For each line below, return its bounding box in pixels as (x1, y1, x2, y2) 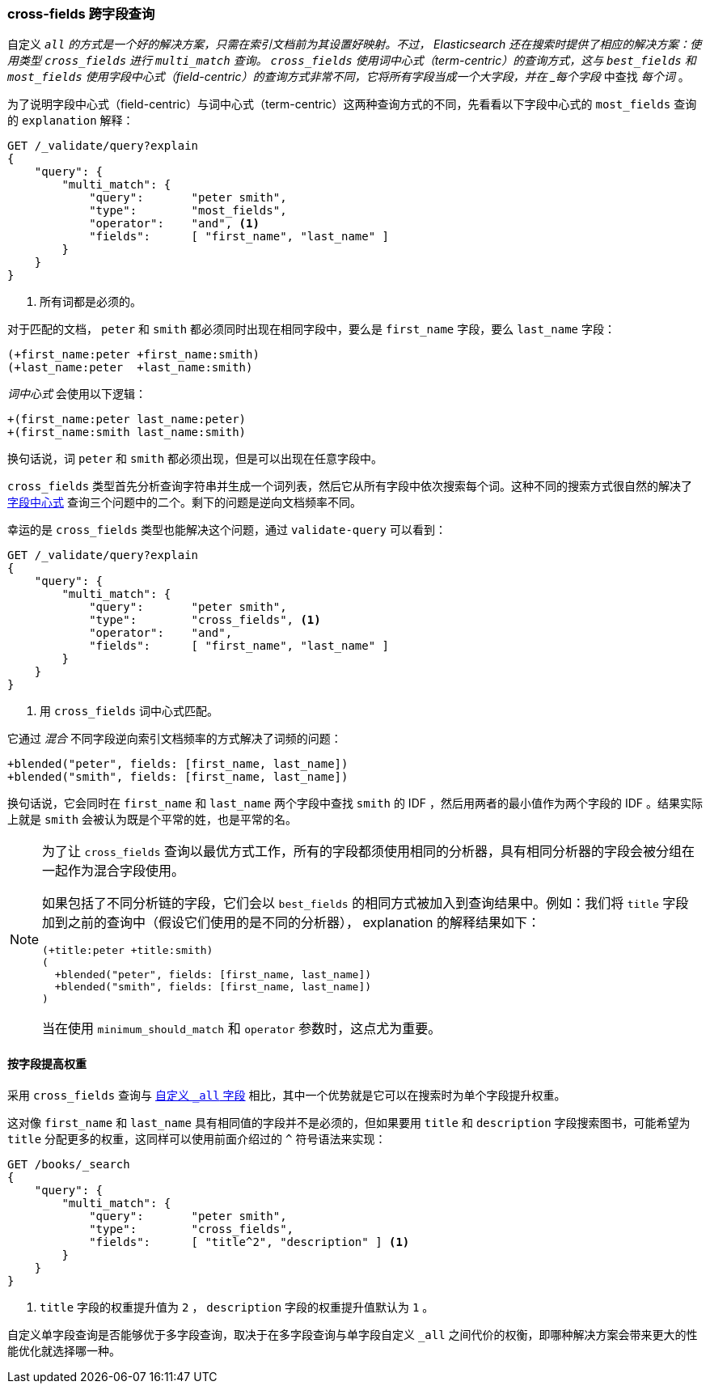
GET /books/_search (7, 1157, 130, 1171)
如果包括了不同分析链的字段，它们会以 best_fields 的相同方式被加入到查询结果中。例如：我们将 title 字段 (42, 895, 689, 912)
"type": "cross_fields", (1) (89, 613, 321, 627)
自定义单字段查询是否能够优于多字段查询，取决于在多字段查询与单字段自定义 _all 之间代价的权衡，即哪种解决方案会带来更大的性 (7, 1327, 698, 1341)
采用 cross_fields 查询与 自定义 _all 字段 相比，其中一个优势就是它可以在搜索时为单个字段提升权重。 (7, 1087, 566, 1102)
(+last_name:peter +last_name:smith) (7, 361, 253, 375)
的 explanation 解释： (7, 113, 134, 128)
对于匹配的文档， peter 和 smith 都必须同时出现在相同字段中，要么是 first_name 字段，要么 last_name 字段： (7, 322, 615, 337)
